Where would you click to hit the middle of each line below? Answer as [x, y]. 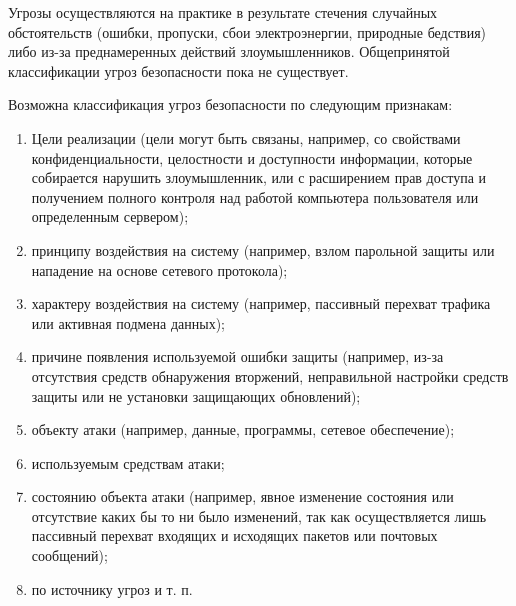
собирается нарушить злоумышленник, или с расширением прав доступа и [259, 177]
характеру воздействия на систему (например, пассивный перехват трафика [261, 303]
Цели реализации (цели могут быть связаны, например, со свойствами [246, 137]
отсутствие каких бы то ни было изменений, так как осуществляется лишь [259, 515]
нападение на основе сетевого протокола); [159, 269]
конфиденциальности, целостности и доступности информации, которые [252, 157]
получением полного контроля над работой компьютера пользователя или [255, 196]
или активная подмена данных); [128, 322]
